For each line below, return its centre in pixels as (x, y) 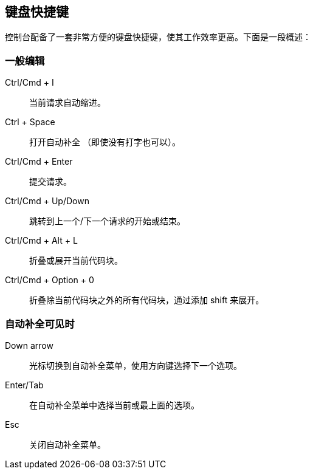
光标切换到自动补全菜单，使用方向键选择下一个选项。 (136, 365)
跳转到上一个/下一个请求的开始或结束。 (108, 221)
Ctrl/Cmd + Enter (39, 162)
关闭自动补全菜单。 (67, 444)
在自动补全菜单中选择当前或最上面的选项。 (114, 405)
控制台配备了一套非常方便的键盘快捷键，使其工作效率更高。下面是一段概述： (158, 37)
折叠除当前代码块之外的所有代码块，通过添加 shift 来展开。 (147, 300)
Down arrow (29, 345)
